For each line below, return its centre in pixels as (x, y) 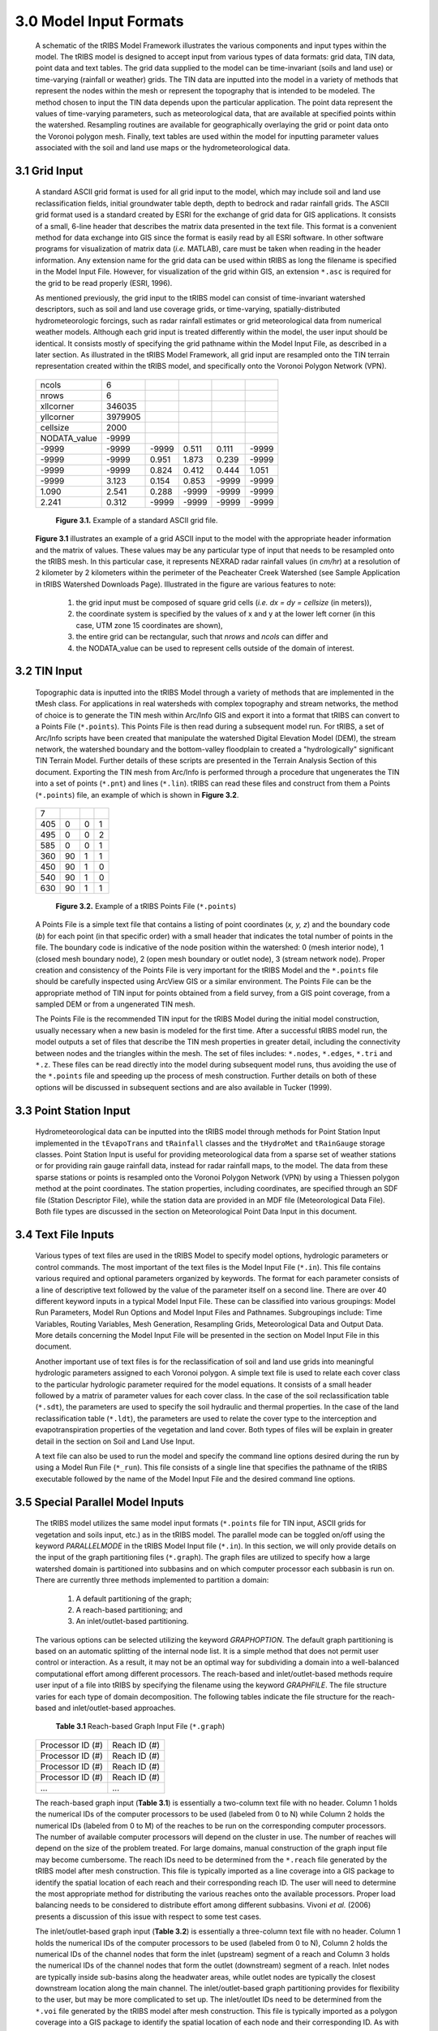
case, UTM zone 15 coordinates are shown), (149, 625)
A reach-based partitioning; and (129, 1609)
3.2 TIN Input (49, 671)
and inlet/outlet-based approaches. (117, 1708)
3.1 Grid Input (49, 171)
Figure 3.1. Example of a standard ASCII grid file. (137, 520)
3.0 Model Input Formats (99, 21)
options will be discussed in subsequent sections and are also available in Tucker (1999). (184, 1087)
